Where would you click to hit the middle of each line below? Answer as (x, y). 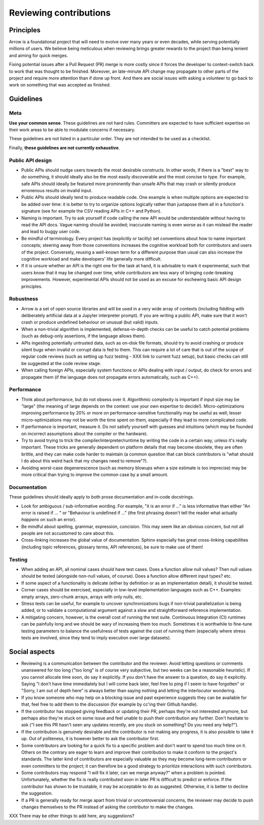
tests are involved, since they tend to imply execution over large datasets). (96, 637)
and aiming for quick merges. (39, 55)
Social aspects (32, 652)
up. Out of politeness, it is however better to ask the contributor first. (90, 738)
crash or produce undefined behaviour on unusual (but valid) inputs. (90, 322)
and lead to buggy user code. (51, 232)
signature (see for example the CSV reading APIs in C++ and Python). (91, 211)
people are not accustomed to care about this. (68, 533)
